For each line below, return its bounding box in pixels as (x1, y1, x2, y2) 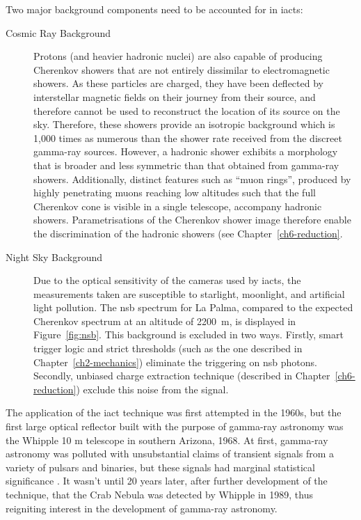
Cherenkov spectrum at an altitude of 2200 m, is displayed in (33, 313, 296, 328)
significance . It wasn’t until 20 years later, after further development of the (6, 473, 328, 488)
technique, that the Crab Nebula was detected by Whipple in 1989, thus (6, 487, 313, 501)
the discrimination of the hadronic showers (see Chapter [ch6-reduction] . (33, 226, 343, 240)
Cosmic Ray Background (6, 25, 111, 40)
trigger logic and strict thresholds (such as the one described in (33, 341, 303, 356)
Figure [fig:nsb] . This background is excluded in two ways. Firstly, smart (33, 327, 344, 342)
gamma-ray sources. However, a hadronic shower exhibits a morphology (33, 144, 338, 159)
